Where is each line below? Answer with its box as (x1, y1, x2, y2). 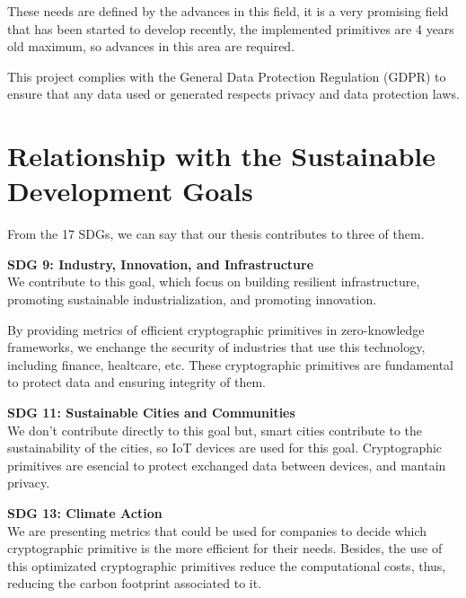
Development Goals (7, 172, 253, 209)
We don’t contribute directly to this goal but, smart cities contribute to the (7, 420, 423, 439)
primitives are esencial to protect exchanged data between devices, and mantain (7, 455, 446, 474)
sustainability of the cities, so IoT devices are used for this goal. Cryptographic (7, 438, 443, 457)
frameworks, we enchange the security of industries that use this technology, (7, 338, 426, 356)
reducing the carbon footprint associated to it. (7, 574, 262, 593)
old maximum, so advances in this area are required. (7, 37, 295, 56)
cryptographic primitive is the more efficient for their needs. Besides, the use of (7, 539, 443, 558)
